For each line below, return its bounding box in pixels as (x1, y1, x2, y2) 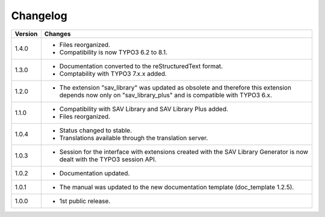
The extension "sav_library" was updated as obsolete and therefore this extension (59, 83, 292, 91)
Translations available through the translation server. (59, 133, 208, 142)
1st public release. (59, 197, 111, 205)
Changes (44, 29, 71, 38)
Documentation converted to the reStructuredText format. (59, 62, 223, 70)
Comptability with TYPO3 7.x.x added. (59, 69, 167, 78)
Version (14, 29, 38, 38)
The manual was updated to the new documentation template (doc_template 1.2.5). (59, 183, 294, 191)
